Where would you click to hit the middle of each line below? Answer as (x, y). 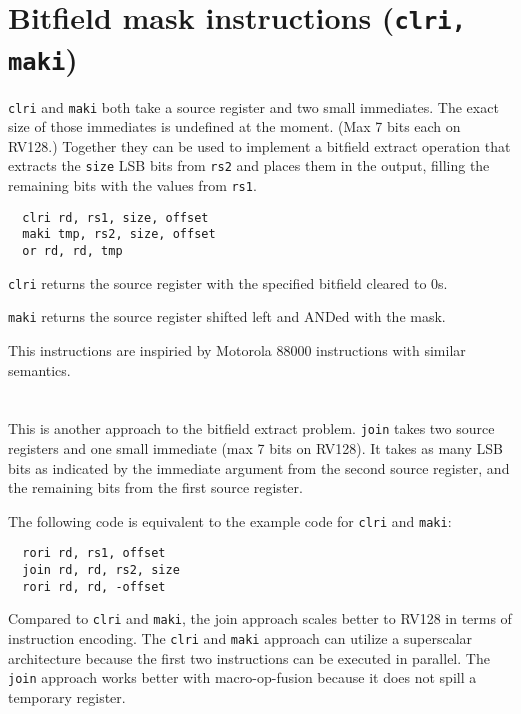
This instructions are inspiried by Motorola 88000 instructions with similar (237, 350)
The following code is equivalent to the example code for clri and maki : (230, 520)
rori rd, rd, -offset (94, 586)
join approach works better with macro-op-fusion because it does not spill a (242, 677)
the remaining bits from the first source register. (155, 487)
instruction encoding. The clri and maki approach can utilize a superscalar (240, 638)
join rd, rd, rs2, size (101, 570)
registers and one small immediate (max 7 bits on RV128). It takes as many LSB (255, 448)
